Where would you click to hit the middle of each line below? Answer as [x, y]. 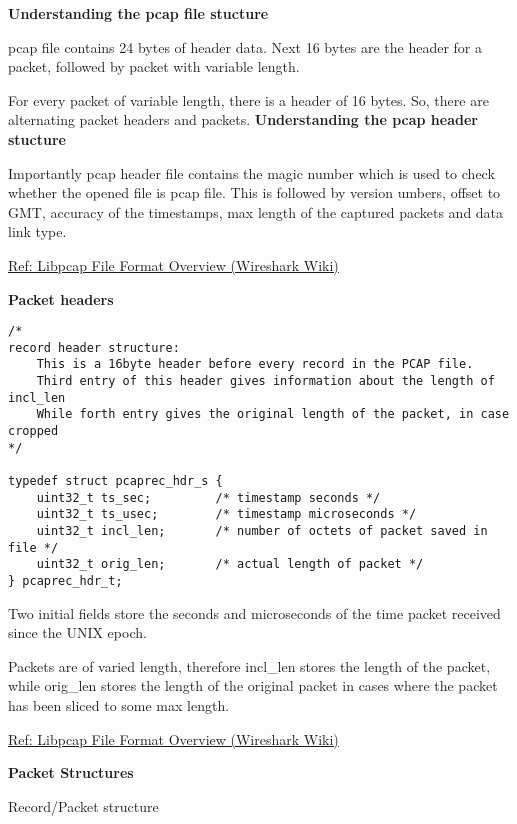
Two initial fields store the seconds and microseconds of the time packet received [254, 612]
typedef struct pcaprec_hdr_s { [115, 481]
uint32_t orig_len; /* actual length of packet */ [230, 564]
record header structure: [94, 347]
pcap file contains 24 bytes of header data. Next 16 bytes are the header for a [245, 46]
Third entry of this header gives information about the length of [265, 381]
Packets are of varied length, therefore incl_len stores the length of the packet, [249, 665]
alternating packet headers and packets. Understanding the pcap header [243, 119]
